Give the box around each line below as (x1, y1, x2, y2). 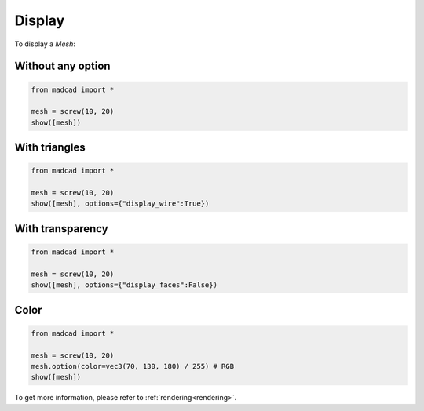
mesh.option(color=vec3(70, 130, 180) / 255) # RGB (31, 362, 235, 371)
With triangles (14, 141, 86, 155)
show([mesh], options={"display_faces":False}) (31, 281, 217, 289)
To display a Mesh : (14, 39, 76, 49)
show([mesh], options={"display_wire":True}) (31, 199, 210, 208)
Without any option (14, 60, 111, 73)
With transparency (14, 222, 109, 235)
